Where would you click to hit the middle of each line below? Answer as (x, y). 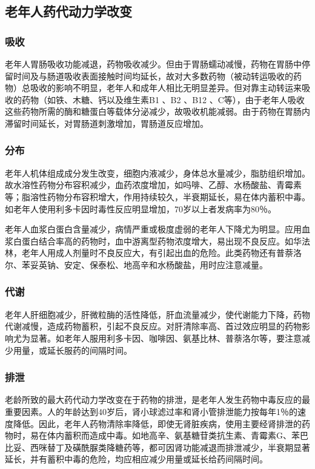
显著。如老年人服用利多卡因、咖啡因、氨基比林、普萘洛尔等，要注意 (166, 338)
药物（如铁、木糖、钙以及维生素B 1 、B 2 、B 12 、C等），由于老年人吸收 (163, 99)
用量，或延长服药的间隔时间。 (72, 350)
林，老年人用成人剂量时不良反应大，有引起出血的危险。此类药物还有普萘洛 (153, 253)
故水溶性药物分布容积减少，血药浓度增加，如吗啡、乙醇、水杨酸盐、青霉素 (153, 185)
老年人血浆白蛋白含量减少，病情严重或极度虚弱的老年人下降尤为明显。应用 (153, 229)
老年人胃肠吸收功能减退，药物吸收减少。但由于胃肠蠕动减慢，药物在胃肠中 (153, 64)
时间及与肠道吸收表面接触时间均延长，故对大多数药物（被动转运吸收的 (153, 76)
